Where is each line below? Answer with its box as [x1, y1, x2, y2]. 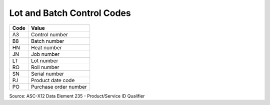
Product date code [30, 77, 75, 84]
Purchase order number [30, 83, 87, 90]
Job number [30, 50, 60, 57]
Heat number [30, 44, 62, 51]
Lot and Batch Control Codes [9, 7, 131, 18]
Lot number [30, 57, 58, 64]
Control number [30, 31, 68, 38]
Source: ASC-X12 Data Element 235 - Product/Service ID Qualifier [9, 93, 145, 99]
